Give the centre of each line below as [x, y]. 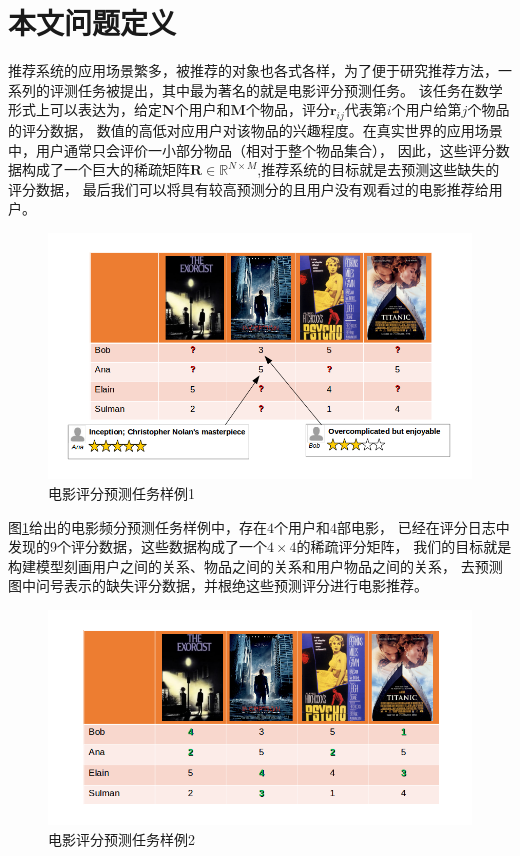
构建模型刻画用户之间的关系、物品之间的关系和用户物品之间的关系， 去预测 [255, 565]
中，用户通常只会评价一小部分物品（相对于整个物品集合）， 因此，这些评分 [252, 149]
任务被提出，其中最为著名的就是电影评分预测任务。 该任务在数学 [290, 89]
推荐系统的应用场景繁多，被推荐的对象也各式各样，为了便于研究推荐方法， [253, 70]
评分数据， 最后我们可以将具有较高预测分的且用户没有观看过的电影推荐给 [248, 188]
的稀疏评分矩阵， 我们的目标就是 [404, 546]
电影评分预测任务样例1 [121, 493]
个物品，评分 [287, 109]
